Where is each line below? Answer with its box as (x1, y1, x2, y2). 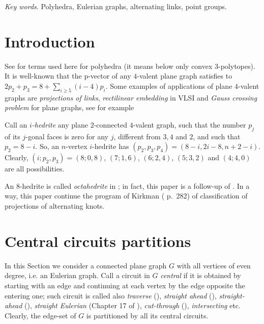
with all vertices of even (177, 260, 251, 270)
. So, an (35, 141, 60, 152)
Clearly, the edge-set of (5, 310, 76, 320)
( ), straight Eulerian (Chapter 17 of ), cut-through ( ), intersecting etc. (24, 300, 241, 311)
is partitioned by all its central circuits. (86, 310, 209, 320)
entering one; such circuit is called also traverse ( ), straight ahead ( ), (5, 290, 217, 301)
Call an (5, 119, 27, 130)
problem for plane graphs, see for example (5, 102, 134, 113)
